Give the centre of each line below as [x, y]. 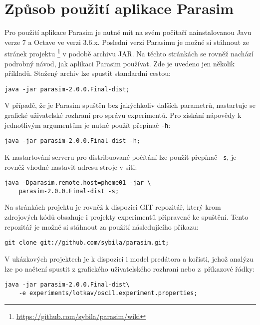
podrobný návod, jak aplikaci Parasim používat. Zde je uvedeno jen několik [120, 63]
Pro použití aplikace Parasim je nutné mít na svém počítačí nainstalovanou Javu [128, 32]
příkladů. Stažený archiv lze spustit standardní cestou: [88, 73]
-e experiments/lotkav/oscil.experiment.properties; [108, 293]
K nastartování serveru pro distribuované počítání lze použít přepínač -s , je [121, 157]
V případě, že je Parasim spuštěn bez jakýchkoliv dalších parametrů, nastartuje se [130, 105]
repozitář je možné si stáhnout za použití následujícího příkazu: [102, 226]
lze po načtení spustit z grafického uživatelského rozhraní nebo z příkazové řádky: [130, 268]
